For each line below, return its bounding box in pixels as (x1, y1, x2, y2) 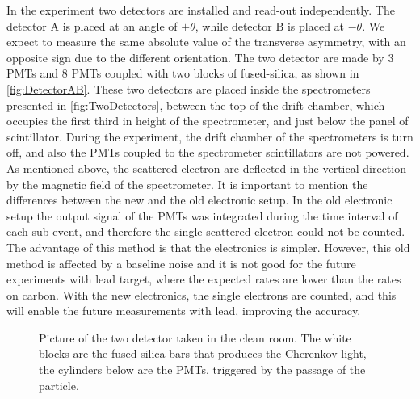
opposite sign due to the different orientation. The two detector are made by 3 (6, 48, 394, 65)
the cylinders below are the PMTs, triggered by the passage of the (39, 361, 366, 378)
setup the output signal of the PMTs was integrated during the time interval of (6, 207, 398, 224)
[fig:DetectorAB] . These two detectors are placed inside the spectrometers (6, 80, 371, 97)
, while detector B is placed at (195, 17, 345, 34)
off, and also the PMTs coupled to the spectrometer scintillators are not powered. (6, 144, 409, 161)
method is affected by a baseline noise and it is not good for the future (6, 254, 356, 271)
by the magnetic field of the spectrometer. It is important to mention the (6, 175, 368, 192)
